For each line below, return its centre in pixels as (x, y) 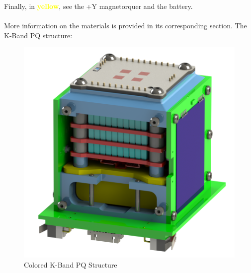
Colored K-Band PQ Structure (71, 264)
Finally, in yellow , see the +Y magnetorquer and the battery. (98, 6)
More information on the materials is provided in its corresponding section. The (125, 26)
